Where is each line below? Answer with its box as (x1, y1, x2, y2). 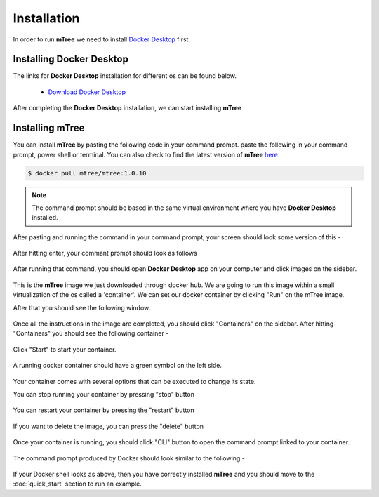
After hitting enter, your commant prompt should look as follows (13, 249, 198, 258)
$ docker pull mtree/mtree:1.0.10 (27, 169, 147, 177)
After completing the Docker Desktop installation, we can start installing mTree (13, 104, 242, 112)
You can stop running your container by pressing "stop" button (13, 390, 194, 398)
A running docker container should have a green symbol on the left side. (13, 362, 222, 370)
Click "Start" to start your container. (13, 345, 117, 354)
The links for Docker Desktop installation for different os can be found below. (13, 72, 237, 80)
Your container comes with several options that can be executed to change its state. (13, 377, 256, 385)
